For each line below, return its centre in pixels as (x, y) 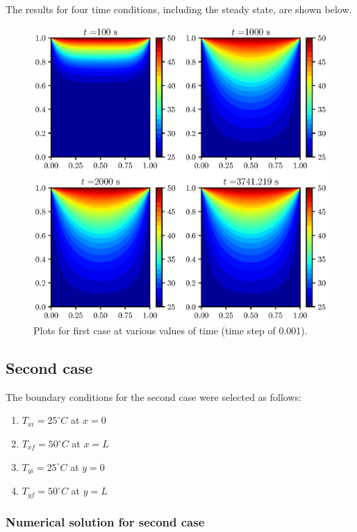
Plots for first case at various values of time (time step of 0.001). (171, 331)
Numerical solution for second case (105, 522)
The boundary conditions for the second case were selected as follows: (153, 396)
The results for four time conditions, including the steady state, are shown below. (179, 9)
